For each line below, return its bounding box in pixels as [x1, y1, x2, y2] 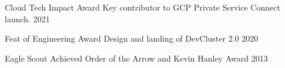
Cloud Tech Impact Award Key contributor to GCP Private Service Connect [5, 1, 280, 13]
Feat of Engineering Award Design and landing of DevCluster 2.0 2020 [5, 32, 259, 45]
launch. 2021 [5, 12, 50, 25]
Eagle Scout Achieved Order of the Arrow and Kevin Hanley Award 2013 [5, 52, 268, 64]
